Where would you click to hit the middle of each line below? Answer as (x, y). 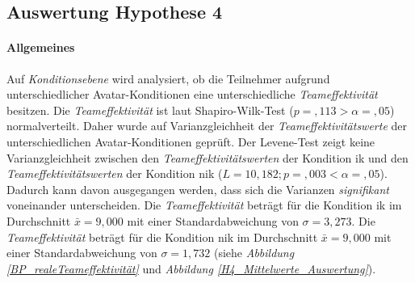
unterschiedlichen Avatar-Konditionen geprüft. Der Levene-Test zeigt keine (191, 141)
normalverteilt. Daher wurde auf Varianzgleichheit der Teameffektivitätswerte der (207, 126)
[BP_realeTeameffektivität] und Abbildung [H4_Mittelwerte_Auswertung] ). (191, 268)
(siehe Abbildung (254, 253)
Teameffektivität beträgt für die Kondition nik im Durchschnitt (162, 237)
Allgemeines (41, 47)
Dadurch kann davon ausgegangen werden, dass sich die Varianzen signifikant (198, 189)
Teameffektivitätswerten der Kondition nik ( (115, 173)
